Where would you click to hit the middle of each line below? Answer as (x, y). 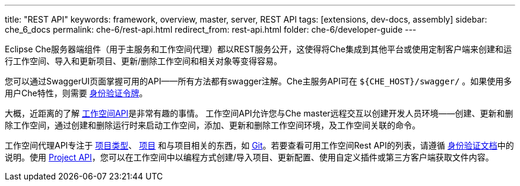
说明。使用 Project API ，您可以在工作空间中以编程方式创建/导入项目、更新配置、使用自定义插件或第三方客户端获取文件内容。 (249, 157)
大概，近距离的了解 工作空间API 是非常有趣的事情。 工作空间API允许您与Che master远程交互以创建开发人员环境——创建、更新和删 (259, 113)
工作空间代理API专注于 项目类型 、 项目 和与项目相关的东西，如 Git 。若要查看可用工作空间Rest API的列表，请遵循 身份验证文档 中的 (259, 145)
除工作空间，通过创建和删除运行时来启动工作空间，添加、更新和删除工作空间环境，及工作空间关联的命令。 (213, 125)
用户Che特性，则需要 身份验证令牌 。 (76, 93)
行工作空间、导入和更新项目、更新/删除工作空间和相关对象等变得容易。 (144, 61)
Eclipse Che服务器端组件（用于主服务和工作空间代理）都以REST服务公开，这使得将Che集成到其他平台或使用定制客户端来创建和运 (258, 49)
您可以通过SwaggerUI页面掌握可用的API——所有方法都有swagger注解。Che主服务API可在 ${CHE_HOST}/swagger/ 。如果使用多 (259, 81)
